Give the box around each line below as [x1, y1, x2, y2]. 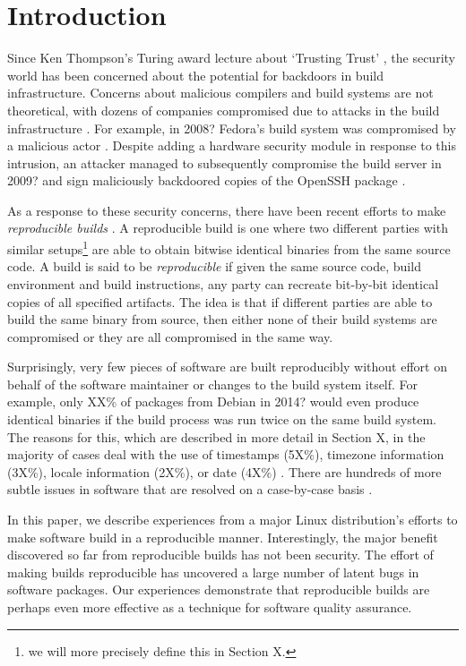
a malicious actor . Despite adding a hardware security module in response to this [7, 136, 456, 155]
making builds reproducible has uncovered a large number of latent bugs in [7, 562, 419, 581]
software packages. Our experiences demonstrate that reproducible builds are [7, 580, 430, 599]
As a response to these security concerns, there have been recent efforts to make [7, 201, 446, 219]
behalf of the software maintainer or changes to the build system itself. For [7, 374, 419, 393]
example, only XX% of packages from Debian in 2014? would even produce [7, 392, 419, 411]
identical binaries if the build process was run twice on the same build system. [7, 410, 436, 429]
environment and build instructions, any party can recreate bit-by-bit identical [7, 274, 439, 293]
